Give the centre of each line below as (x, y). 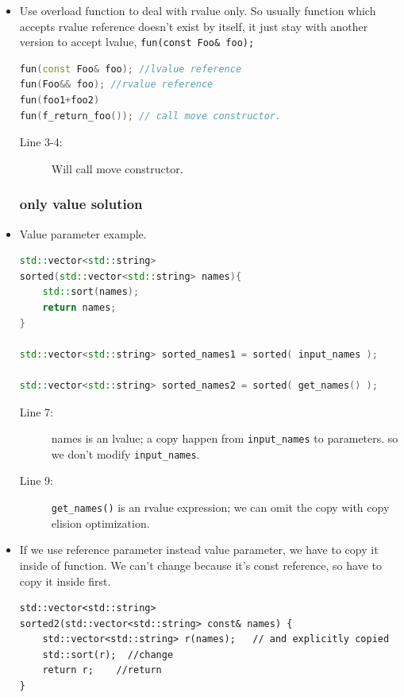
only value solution (81, 204)
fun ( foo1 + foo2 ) (60, 101)
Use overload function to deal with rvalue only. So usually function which (198, 10)
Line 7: (36, 411)
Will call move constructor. (117, 168)
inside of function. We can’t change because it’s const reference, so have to (200, 565)
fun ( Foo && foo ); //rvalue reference (116, 85)
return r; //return (102, 670)
